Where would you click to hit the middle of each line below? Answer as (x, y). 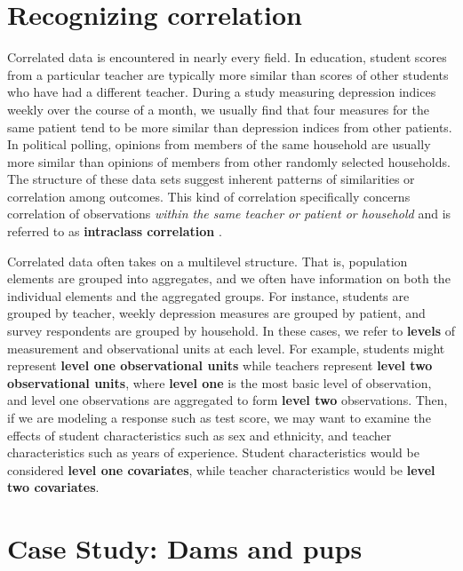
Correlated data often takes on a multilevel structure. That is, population (208, 261)
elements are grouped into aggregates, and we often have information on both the (229, 278)
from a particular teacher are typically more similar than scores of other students (228, 74)
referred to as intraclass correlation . (115, 231)
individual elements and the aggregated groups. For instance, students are (208, 295)
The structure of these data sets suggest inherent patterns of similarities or (211, 179)
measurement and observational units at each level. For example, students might (226, 348)
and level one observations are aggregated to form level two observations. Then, (228, 400)
